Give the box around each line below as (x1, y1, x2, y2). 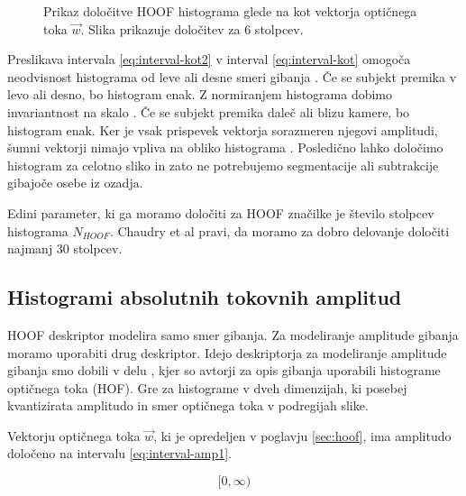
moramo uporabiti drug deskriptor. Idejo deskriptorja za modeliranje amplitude (7, 343, 447, 362)
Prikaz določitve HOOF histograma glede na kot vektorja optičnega (43, 2, 417, 20)
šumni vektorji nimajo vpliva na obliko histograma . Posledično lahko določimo (7, 138, 443, 157)
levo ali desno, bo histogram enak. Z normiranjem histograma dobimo (7, 85, 393, 104)
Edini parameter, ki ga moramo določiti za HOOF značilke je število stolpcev (7, 203, 434, 222)
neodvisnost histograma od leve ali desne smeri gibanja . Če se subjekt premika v (7, 67, 457, 86)
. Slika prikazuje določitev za (80, 19, 241, 38)
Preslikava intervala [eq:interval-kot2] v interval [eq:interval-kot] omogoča (7, 50, 411, 69)
